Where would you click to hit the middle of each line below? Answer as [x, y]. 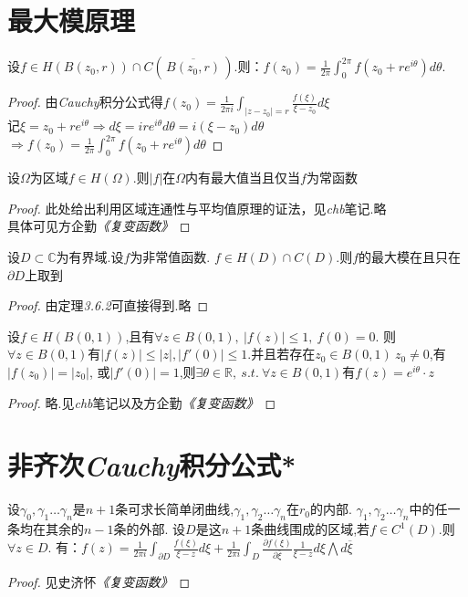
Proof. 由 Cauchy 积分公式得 [85, 102]
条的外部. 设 [150, 529]
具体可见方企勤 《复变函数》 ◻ [99, 226]
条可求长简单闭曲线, [175, 509]
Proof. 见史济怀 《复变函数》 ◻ [99, 581]
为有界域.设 [90, 256]
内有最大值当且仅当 [243, 178]
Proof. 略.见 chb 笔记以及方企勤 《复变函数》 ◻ [142, 402]
